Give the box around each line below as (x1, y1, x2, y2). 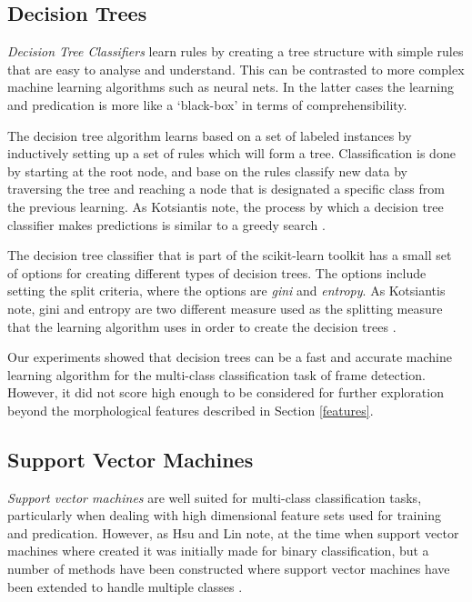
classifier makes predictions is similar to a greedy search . (7, 215, 326, 234)
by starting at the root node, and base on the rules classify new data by (7, 161, 407, 180)
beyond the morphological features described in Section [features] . (7, 400, 374, 419)
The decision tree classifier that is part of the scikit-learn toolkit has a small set (7, 246, 452, 265)
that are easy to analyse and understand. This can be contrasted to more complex (7, 59, 465, 78)
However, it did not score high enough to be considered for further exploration (7, 383, 444, 402)
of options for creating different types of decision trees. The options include (7, 263, 427, 282)
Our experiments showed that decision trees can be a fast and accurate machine (7, 347, 452, 366)
